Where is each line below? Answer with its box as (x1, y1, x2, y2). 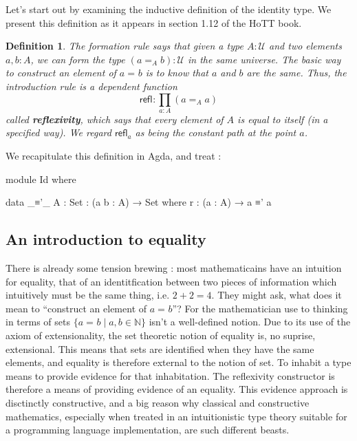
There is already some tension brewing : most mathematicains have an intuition (6, 261, 342, 275)
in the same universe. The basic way (187, 52, 341, 66)
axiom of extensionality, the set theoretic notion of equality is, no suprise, (6, 328, 316, 343)
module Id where (6, 171, 76, 186)
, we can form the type (30, 52, 125, 66)
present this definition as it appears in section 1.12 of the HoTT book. (6, 15, 302, 30)
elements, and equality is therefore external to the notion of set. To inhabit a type (6, 355, 351, 369)
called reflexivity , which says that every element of (6, 111, 224, 126)
